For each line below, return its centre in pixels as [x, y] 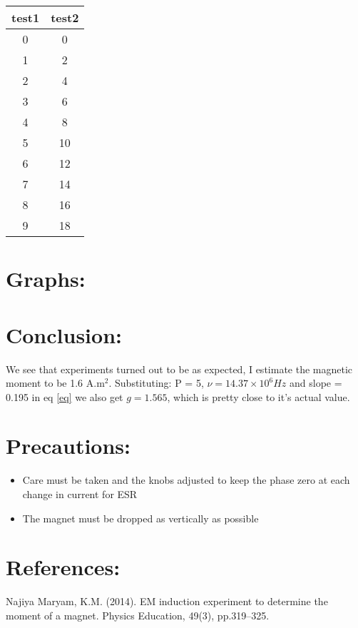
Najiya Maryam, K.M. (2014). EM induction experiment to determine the [167, 601]
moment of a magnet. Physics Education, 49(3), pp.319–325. [138, 615]
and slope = [316, 383]
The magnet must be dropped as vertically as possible [140, 518]
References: [63, 567]
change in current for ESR [80, 494]
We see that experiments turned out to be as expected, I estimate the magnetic [179, 369]
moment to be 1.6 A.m [55, 383]
